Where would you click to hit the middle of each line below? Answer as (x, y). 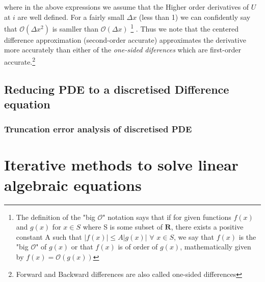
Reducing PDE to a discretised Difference (117, 89)
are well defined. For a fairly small (71, 17)
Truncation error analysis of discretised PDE (98, 129)
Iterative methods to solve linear (121, 165)
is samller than (75, 28)
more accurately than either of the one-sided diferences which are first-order (123, 50)
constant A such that (49, 236)
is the (247, 236)
